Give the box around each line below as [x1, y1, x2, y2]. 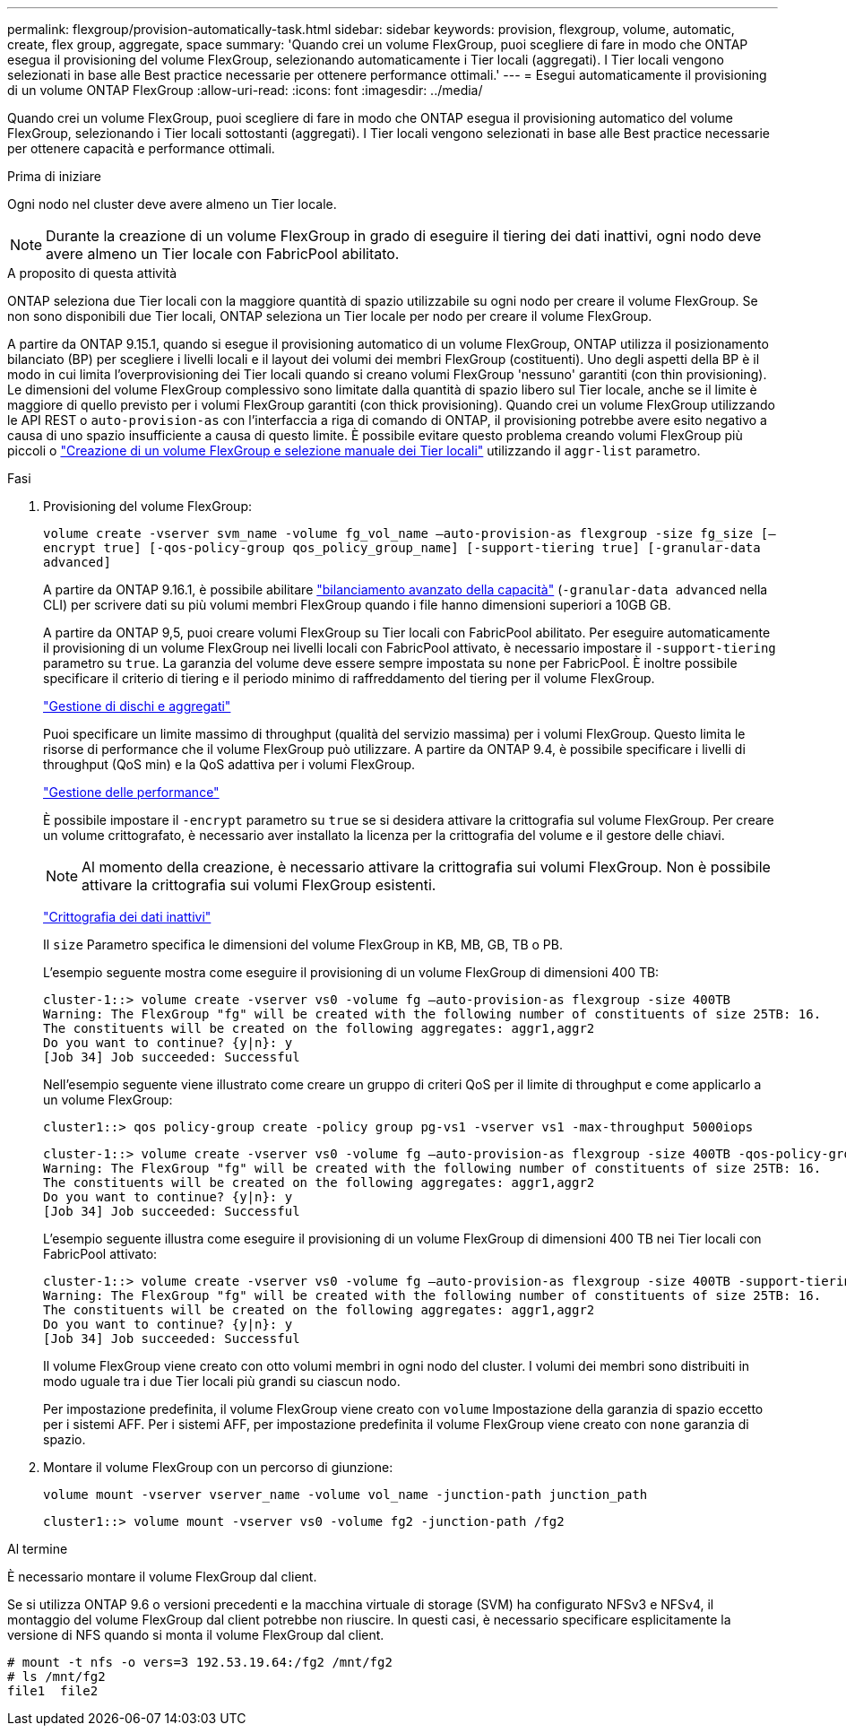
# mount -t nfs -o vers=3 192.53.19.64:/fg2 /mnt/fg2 [7, 1655, 393, 1669]
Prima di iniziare [7, 169, 101, 184]
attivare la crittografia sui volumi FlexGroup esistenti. [82, 876, 436, 894]
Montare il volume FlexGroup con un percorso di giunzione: [43, 1460, 393, 1475]
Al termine [7, 1541, 68, 1556]
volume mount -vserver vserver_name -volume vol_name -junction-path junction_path [43, 1487, 648, 1502]
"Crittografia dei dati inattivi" [43, 909, 211, 924]
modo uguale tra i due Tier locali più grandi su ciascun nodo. [43, 1373, 401, 1389]
